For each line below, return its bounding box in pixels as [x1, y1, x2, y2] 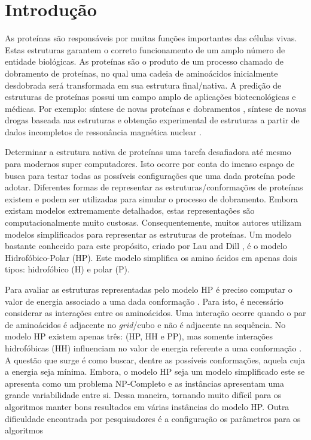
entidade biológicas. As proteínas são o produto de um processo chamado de [5, 55, 284, 68]
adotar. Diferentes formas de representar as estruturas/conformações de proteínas [5, 181, 303, 193]
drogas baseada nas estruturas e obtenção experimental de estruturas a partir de [5, 114, 300, 126]
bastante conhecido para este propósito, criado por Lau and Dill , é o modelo [5, 239, 287, 252]
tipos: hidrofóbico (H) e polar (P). [5, 263, 130, 275]
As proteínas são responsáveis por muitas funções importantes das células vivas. [5, 32, 297, 44]
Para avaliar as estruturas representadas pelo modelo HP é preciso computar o [5, 283, 292, 295]
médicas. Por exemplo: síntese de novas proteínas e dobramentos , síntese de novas [5, 102, 306, 114]
